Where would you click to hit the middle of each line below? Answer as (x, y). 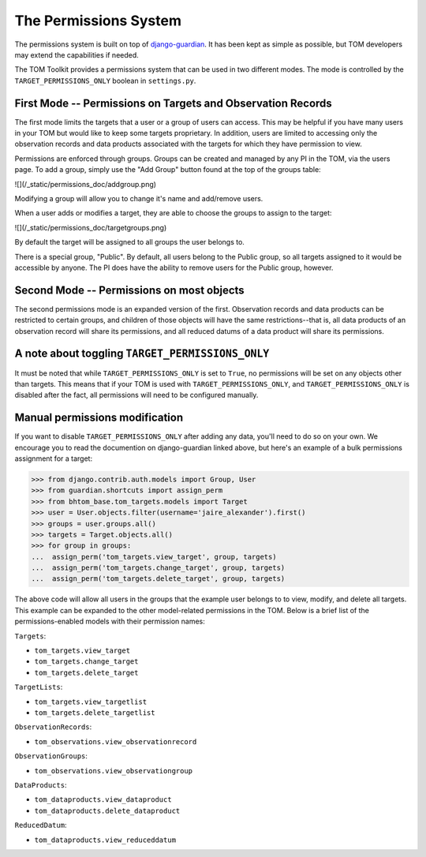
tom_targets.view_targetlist (91, 702)
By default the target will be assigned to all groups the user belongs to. (129, 242)
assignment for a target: (54, 458)
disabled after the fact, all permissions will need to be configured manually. (136, 395)
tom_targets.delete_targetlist (95, 713)
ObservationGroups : (51, 756)
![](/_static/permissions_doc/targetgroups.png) (91, 227)
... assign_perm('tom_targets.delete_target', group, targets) (158, 579)
